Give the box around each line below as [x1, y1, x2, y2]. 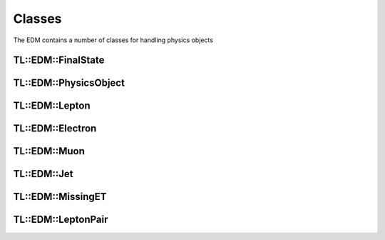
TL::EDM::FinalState [13, 54, 105, 66]
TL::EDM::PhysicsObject [13, 77, 125, 89]
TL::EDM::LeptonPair [13, 214, 108, 226]
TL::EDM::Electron [13, 122, 97, 135]
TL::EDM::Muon [13, 145, 86, 157]
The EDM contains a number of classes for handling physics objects [13, 36, 214, 44]
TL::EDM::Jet [13, 168, 73, 180]
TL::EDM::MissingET [13, 191, 107, 203]
